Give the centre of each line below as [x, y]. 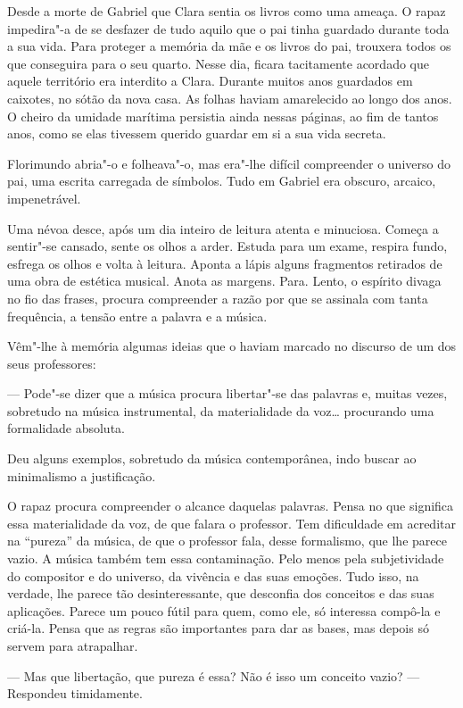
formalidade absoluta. [66, 428]
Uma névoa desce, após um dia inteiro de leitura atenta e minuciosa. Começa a [223, 228]
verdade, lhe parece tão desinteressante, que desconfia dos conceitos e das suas [221, 593]
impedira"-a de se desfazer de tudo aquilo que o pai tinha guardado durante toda [228, 28]
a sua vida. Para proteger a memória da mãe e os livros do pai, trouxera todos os [229, 46]
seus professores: [52, 363]
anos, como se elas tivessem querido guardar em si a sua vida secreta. [197, 133]
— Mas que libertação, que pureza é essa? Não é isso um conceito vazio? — [214, 675]
